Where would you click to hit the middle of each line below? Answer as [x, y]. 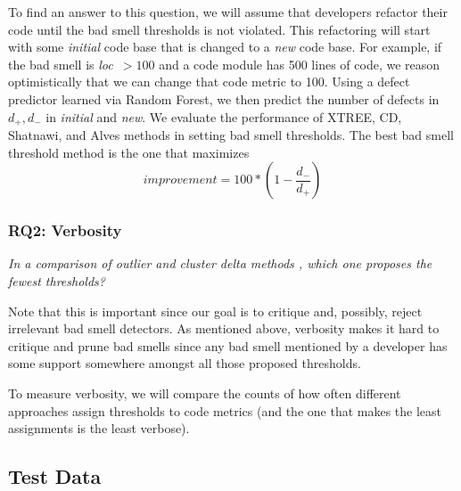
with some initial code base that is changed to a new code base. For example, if [225, 47]
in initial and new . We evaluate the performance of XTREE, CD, [224, 116]
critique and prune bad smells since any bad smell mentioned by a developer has [228, 345]
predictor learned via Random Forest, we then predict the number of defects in [224, 98]
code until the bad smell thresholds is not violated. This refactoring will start [219, 29]
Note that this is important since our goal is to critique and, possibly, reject [215, 311]
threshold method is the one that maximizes [129, 152]
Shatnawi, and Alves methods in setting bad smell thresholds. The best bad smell [231, 135]
